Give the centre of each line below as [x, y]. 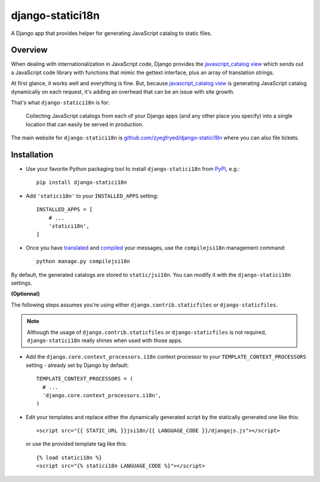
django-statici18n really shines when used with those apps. [105, 340]
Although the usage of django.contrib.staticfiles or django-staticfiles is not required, [147, 332]
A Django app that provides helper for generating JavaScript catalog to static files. [111, 33]
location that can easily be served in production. [85, 124]
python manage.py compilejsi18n [83, 261]
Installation [32, 155]
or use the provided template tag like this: [76, 444]
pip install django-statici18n [82, 183]
